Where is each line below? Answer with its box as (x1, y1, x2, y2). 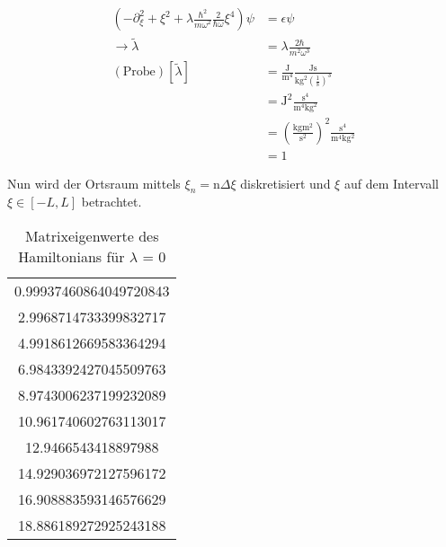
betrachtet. (81, 192, 142, 211)
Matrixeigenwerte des (24, 225, 159, 246)
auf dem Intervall (343, 173, 439, 192)
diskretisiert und (240, 173, 331, 192)
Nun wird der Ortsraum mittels (7, 173, 181, 192)
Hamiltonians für (18, 245, 125, 267)
